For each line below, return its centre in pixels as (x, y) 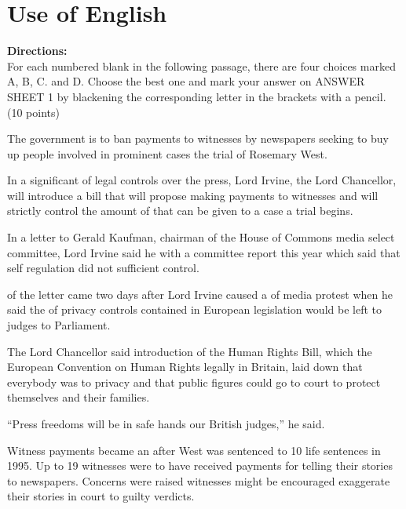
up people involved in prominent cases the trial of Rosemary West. (167, 153)
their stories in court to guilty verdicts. (101, 496)
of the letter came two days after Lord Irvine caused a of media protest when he (200, 294)
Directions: (37, 51)
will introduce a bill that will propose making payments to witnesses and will (193, 195)
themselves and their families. (79, 397)
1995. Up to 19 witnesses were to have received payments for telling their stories (200, 465)
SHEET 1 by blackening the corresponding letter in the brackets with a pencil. (197, 96)
